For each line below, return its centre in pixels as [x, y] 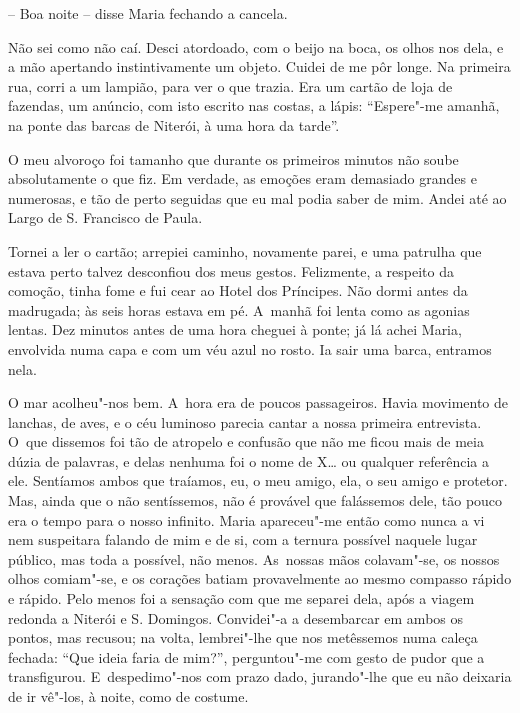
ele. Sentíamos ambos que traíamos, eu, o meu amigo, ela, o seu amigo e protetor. [258, 480]
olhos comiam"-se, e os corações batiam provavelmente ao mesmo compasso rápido [260, 578]
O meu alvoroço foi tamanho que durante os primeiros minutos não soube [233, 158]
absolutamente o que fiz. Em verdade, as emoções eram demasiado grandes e [242, 178]
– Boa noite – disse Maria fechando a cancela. [148, 13]
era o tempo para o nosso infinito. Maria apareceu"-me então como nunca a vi [246, 519]
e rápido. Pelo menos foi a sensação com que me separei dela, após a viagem [241, 598]
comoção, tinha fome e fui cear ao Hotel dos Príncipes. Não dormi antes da [238, 290]
